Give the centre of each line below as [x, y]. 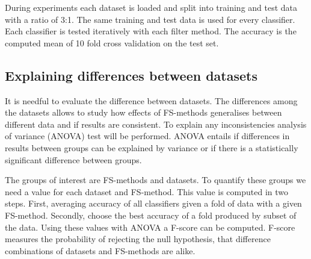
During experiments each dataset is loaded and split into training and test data [151, 7]
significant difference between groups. [73, 159]
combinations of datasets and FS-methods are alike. [100, 250]
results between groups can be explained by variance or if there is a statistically [152, 147]
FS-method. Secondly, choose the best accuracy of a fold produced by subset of [151, 215]
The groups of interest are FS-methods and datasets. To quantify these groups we [155, 180]
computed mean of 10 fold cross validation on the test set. [112, 42]
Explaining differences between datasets [131, 75]
